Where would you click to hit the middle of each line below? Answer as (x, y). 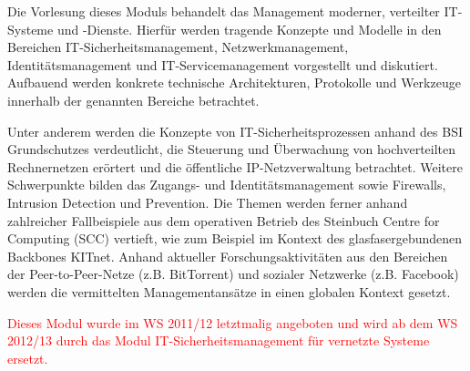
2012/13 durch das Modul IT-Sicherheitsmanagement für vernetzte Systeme (219, 340)
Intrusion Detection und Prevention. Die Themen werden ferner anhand (208, 202)
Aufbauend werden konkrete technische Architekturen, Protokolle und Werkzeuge (234, 82)
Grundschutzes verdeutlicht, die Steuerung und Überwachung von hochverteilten (232, 149)
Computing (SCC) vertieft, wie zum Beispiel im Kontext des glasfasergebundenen (235, 238)
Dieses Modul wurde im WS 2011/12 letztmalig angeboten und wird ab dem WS (233, 322)
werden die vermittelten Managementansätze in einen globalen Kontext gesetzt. (229, 291)
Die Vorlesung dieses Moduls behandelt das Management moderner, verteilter (224, 11)
